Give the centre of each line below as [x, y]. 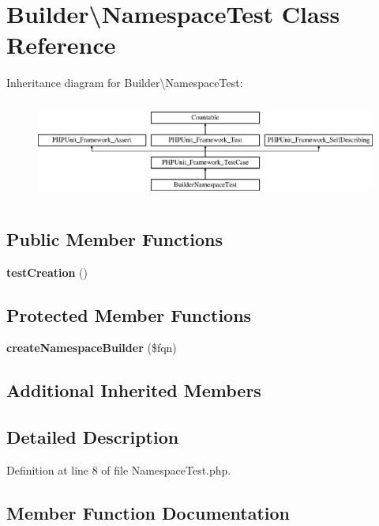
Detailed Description [93, 437]
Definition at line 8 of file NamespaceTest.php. [119, 469]
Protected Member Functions [129, 314]
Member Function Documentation [148, 512]
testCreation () [47, 272]
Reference [61, 45]
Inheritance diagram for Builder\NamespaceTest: [125, 83]
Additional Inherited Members [134, 390]
